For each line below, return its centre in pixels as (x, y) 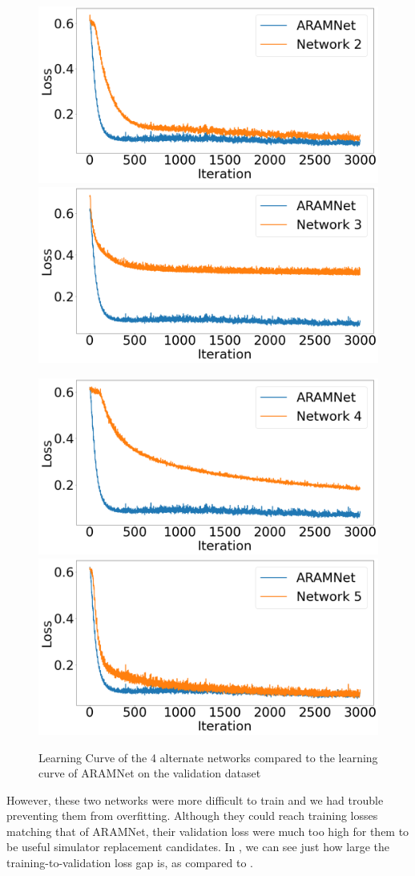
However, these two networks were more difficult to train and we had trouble (195, 799)
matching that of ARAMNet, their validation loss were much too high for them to (208, 831)
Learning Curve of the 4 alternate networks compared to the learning (208, 757)
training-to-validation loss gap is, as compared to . (130, 863)
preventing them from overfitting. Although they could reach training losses (192, 815)
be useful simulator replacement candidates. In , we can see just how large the (198, 847)
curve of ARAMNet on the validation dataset (150, 773)
